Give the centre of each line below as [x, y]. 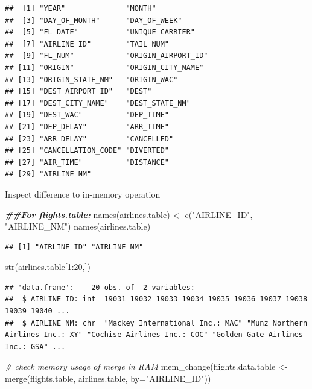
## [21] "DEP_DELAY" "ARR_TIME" [87, 127]
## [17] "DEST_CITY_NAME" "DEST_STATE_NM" [98, 103]
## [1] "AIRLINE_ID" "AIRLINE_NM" [74, 247]
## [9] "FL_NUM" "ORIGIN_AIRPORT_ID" [107, 56]
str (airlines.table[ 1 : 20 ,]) [48, 267]
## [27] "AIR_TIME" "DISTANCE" [87, 162]
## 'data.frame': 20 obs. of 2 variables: [100, 287]
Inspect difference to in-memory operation [83, 194]
